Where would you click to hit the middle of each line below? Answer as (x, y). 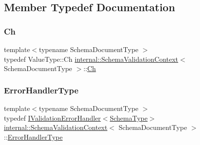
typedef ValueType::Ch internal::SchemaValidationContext (91, 59)
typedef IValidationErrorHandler (52, 118)
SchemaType (129, 118)
